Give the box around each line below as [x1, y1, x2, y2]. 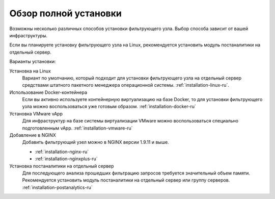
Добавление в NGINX [9, 132, 56, 138]
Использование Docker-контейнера [9, 89, 88, 95]
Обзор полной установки [9, 8, 122, 19]
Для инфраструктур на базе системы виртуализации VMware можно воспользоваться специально [22, 118, 239, 124]
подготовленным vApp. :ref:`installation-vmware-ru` [22, 125, 133, 131]
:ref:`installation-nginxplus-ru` [35, 156, 98, 162]
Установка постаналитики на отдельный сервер [9, 163, 114, 169]
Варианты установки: [9, 59, 56, 65]
